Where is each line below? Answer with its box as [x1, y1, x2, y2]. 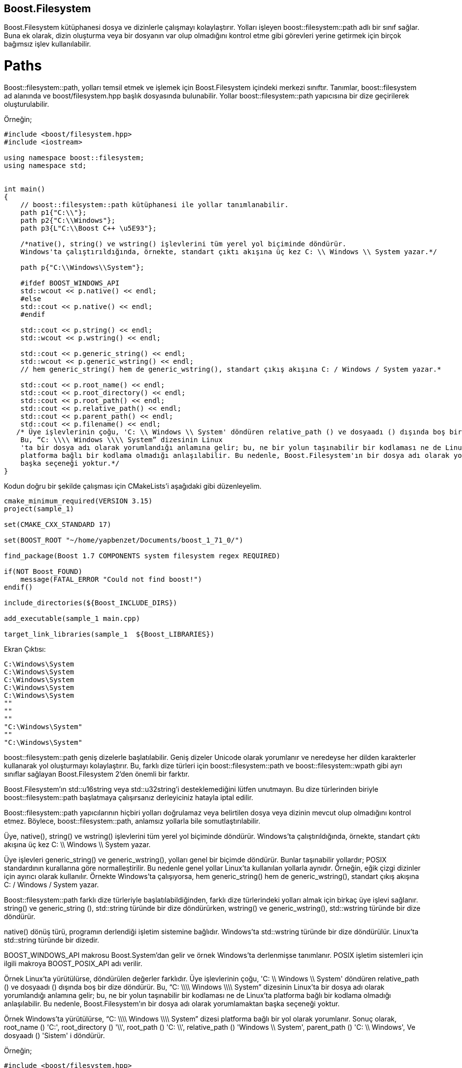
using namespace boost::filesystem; [4, 153, 144, 162]
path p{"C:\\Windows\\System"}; [20, 263, 144, 271]
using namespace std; [4, 161, 87, 169]
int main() [4, 185, 46, 193]
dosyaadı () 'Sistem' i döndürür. [4, 1031, 105, 1040]
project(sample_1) [4, 504, 74, 513]
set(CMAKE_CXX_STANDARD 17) [4, 520, 112, 528]
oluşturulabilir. [4, 99, 49, 108]
